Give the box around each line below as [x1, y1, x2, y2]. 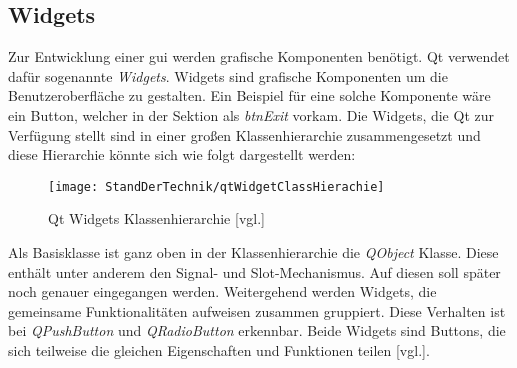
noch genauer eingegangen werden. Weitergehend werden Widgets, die [8, 281, 437, 302]
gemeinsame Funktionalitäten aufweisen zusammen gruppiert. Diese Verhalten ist [8, 300, 506, 321]
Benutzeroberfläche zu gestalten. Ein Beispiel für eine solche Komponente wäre [8, 85, 491, 106]
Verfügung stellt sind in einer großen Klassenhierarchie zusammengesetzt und [8, 124, 481, 145]
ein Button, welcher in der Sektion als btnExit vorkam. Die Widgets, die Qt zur [8, 104, 494, 125]
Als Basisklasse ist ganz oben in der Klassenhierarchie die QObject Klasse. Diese [8, 242, 499, 263]
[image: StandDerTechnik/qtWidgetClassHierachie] [48, 179, 385, 194]
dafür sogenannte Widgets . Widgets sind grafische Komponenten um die [8, 65, 448, 86]
